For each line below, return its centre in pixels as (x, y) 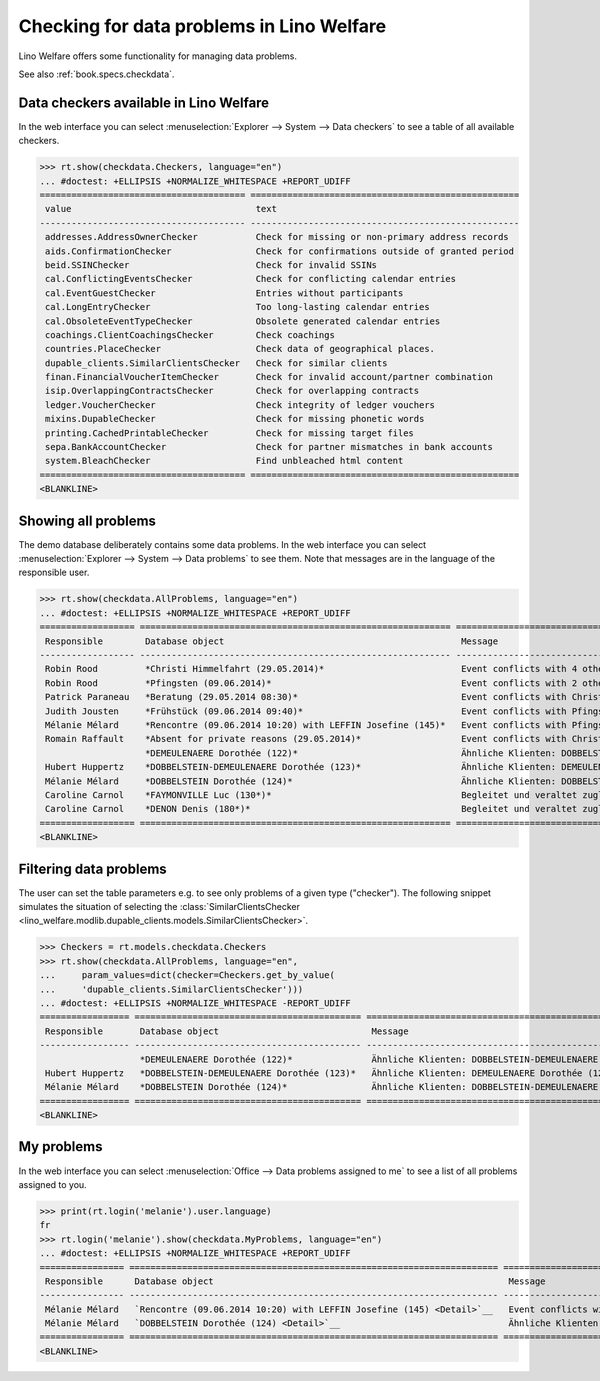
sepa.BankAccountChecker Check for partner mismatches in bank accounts (269, 447)
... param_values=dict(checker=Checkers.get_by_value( (187, 975)
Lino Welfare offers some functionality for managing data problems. (157, 56)
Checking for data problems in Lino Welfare (202, 26)
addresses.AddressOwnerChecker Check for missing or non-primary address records (277, 237)
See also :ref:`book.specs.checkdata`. (96, 74)
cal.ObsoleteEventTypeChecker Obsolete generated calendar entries (243, 321)
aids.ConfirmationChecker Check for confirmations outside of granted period (280, 251)
